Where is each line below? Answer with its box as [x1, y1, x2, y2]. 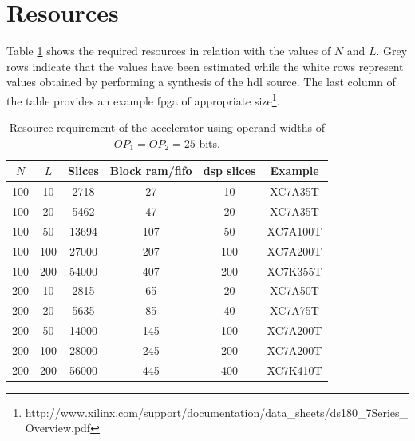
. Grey [376, 42, 408, 59]
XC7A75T [270, 302, 319, 319]
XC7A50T [270, 282, 319, 299]
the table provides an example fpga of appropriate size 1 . [6, 89, 280, 109]
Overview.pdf [25, 419, 91, 436]
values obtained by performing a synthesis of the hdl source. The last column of [6, 73, 396, 90]
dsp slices [203, 162, 256, 179]
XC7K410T [267, 361, 322, 378]
